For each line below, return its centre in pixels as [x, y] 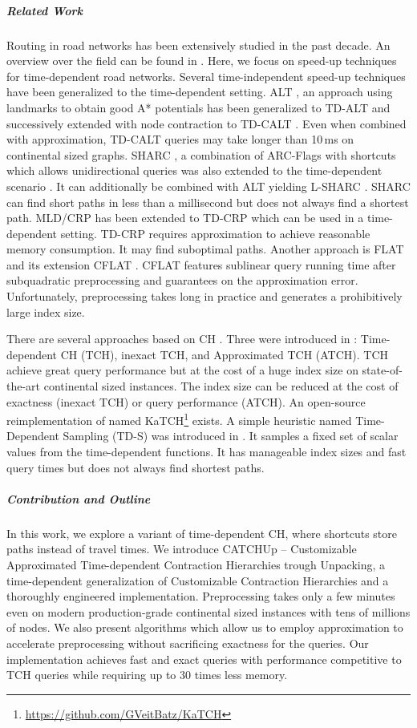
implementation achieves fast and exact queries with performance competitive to [204, 659]
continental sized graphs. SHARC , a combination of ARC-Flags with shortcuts [201, 154]
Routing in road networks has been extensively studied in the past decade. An [198, 44]
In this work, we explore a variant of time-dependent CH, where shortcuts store [202, 533]
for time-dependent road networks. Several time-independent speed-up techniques [206, 76]
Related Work [45, 10]
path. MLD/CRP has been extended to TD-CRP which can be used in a [185, 218]
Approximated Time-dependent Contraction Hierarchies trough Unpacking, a [196, 564]
